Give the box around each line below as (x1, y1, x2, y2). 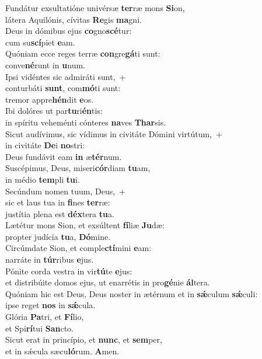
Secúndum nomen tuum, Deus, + (5, 184, 126, 197)
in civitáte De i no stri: (5, 139, 85, 151)
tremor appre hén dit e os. (5, 93, 94, 105)
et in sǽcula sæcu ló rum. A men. (5, 344, 120, 357)
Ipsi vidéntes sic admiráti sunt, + (5, 70, 126, 82)
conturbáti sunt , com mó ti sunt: (5, 82, 121, 94)
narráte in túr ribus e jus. (5, 253, 94, 266)
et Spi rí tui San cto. (5, 322, 74, 334)
